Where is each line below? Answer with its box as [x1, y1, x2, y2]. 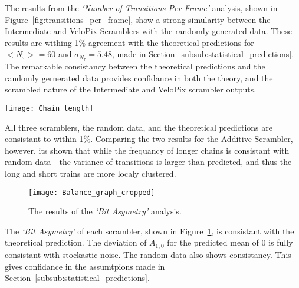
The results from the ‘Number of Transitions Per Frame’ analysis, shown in [5, 2, 278, 14]
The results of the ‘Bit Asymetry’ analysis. [28, 205, 182, 217]
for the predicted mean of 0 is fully [167, 236, 293, 249]
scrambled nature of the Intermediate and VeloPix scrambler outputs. [5, 83, 257, 95]
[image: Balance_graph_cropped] [28, 188, 155, 197]
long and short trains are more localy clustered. [5, 167, 176, 180]
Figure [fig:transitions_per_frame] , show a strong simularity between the [5, 13, 271, 25]
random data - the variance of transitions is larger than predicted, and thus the [5, 155, 292, 168]
